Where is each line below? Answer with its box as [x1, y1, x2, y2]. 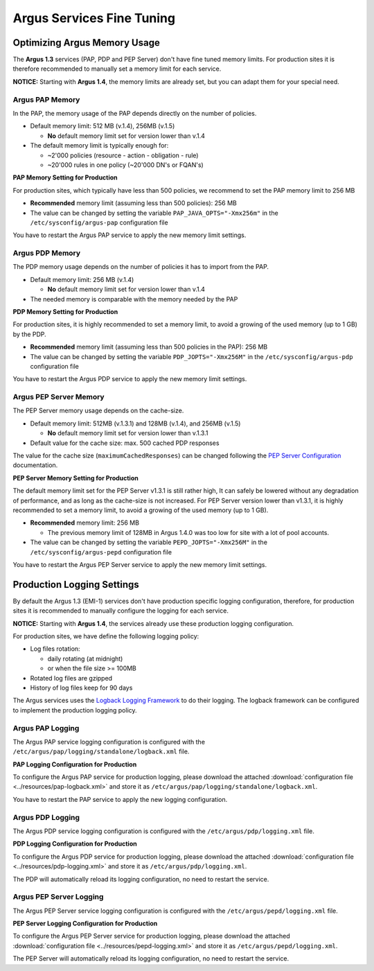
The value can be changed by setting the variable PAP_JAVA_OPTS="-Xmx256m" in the [30, 209, 278, 217]
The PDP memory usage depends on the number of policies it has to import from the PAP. [12, 263, 269, 271]
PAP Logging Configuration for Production [12, 760, 137, 769]
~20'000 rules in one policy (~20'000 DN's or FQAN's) [47, 160, 204, 169]
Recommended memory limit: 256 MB [30, 518, 140, 527]
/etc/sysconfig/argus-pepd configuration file [30, 548, 172, 556]
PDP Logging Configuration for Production [12, 839, 138, 848]
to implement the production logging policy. [12, 706, 138, 714]
